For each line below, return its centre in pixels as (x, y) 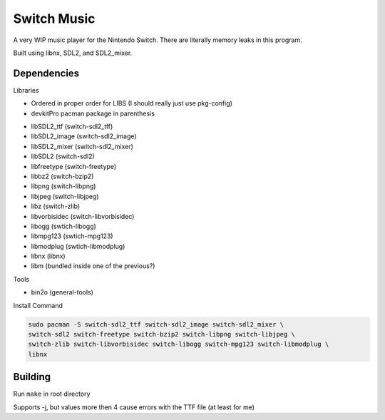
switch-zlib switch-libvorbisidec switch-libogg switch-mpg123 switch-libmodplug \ (179, 344)
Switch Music (54, 19)
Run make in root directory (52, 394)
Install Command (38, 305)
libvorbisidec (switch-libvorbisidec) (83, 216)
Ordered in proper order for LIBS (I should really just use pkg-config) (132, 103)
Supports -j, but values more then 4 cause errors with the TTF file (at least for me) (134, 407)
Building (32, 377)
